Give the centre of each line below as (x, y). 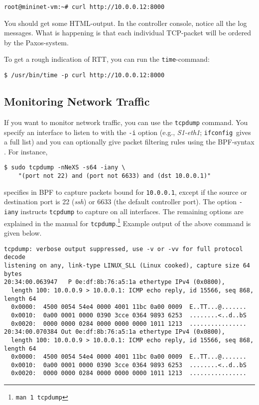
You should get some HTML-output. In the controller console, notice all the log (126, 23)
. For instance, (26, 151)
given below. (23, 233)
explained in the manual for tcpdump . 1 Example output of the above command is (128, 222)
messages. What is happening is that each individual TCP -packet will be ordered (128, 33)
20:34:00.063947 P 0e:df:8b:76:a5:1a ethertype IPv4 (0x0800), (115, 282)
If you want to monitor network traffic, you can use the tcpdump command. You (126, 122)
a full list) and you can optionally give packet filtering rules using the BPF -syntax (129, 142)
